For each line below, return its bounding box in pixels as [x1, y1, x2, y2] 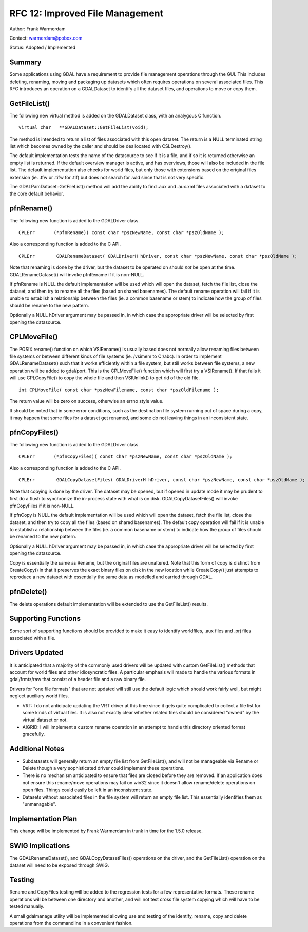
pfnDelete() [9, 588, 47, 596]
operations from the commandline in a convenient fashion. [9, 920, 133, 926]
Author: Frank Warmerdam [9, 26, 66, 32]
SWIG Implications [9, 842, 70, 850]
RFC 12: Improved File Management [9, 8, 164, 19]
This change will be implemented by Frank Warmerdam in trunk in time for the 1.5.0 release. [9, 828, 203, 834]
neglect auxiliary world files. [9, 693, 69, 699]
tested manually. [9, 903, 45, 909]
